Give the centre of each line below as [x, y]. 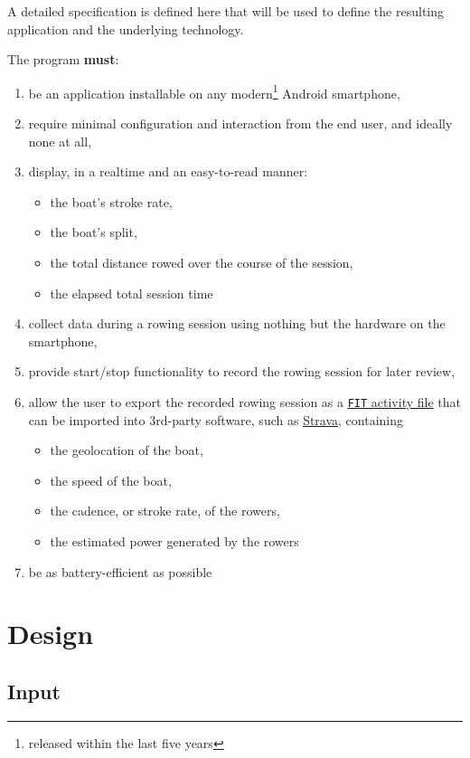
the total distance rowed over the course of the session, [202, 262]
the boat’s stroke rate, [111, 201]
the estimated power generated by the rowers [174, 541]
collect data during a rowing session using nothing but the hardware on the [237, 323]
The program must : [63, 59]
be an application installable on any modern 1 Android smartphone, [214, 91]
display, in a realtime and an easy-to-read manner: [168, 171]
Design [51, 634]
